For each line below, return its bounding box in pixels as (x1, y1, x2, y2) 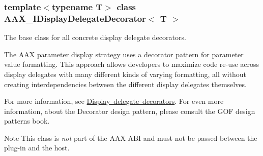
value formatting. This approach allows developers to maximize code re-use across (4, 59, 259, 69)
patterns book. (4, 115, 50, 126)
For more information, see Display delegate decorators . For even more (4, 96, 224, 106)
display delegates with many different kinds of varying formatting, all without (4, 68, 246, 79)
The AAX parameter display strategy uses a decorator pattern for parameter (4, 49, 244, 59)
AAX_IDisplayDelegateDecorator (4, 12, 146, 24)
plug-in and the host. (4, 142, 70, 153)
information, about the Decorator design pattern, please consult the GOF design (4, 105, 255, 116)
